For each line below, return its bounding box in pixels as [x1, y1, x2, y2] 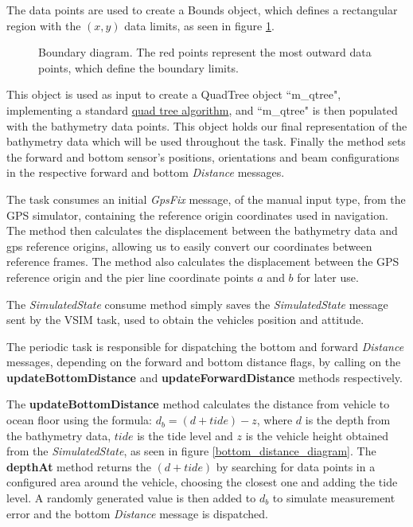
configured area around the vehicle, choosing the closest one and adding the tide [6, 474, 398, 490]
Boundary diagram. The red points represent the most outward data [38, 44, 372, 61]
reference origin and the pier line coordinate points [6, 268, 254, 285]
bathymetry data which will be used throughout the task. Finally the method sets [6, 133, 406, 150]
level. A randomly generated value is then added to [6, 490, 256, 506]
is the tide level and [137, 427, 233, 443]
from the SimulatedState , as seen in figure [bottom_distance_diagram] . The [6, 443, 376, 459]
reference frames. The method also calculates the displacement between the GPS [6, 253, 399, 270]
